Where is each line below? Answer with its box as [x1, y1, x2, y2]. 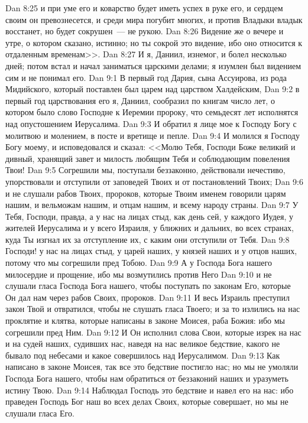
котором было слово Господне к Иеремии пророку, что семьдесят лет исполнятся [5, 106, 299, 118]
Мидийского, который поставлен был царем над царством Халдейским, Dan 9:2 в [5, 83, 300, 95]
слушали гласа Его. [5, 406, 74, 419]
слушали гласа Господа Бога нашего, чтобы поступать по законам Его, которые [5, 279, 291, 292]
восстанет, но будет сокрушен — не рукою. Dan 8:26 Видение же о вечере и [5, 25, 284, 37]
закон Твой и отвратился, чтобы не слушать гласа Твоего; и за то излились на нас [5, 302, 300, 315]
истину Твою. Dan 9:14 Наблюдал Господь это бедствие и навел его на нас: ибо [5, 383, 294, 396]
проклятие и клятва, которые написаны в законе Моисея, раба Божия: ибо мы [5, 314, 285, 327]
